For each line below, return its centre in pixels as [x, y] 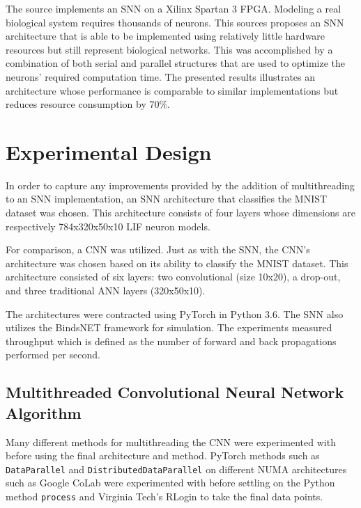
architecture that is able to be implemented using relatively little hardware [166, 36]
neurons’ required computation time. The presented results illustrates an [161, 76]
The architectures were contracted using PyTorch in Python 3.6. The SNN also [175, 313]
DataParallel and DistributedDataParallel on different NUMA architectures [176, 469]
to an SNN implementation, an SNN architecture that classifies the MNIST [167, 199]
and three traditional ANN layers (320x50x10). [106, 291]
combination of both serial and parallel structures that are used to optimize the [176, 63]
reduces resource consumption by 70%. [88, 104]
